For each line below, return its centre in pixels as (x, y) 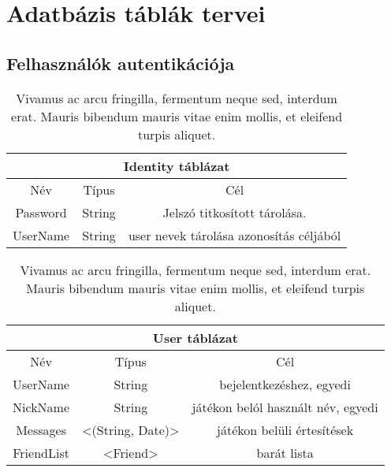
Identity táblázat (177, 165)
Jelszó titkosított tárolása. (235, 212)
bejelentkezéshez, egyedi (285, 384)
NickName (41, 407)
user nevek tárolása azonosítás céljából (235, 235)
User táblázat (195, 337)
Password (41, 212)
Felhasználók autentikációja (121, 63)
